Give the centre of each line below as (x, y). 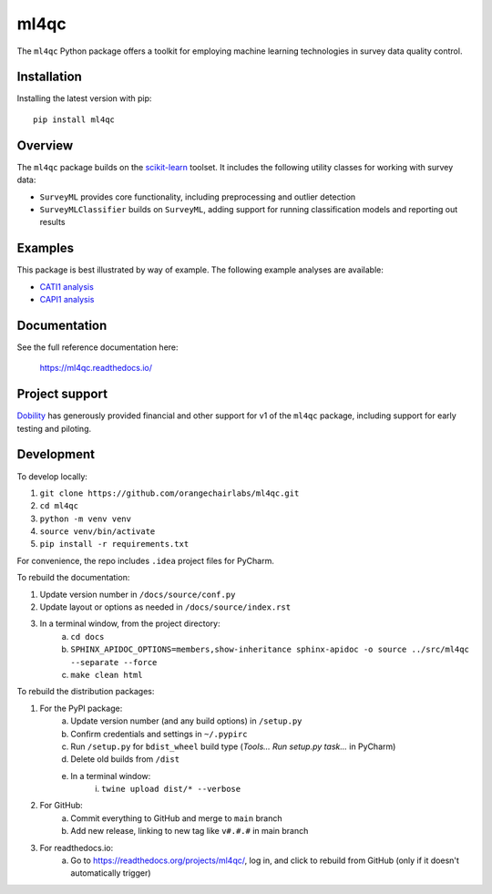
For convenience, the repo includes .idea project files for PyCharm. (146, 560)
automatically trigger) (111, 873)
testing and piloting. (54, 428)
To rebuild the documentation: (73, 578)
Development (56, 454)
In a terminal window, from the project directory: (130, 623)
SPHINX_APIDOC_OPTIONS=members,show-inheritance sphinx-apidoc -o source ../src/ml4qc (270, 650)
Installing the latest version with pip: (84, 98)
